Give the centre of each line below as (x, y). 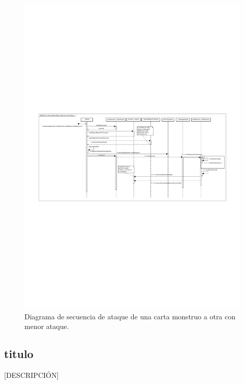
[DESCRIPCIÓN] (32, 375)
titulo (19, 354)
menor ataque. (47, 326)
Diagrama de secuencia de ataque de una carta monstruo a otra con (130, 316)
